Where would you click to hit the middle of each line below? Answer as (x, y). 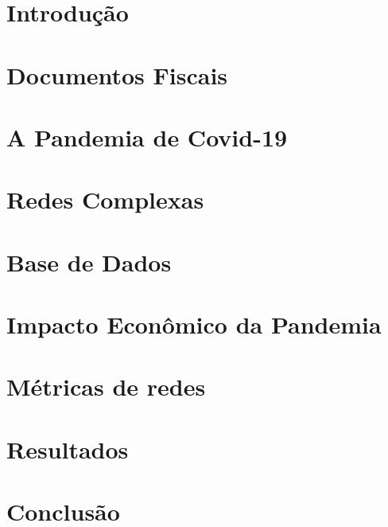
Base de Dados (89, 262)
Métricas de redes (106, 386)
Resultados (68, 449)
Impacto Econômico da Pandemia (194, 324)
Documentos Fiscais (117, 74)
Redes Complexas (105, 199)
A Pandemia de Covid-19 (147, 137)
